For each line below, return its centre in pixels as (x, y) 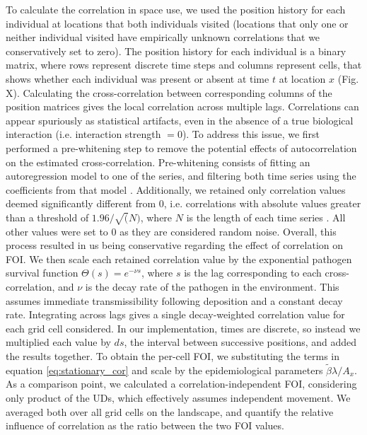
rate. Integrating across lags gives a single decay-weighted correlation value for (175, 314)
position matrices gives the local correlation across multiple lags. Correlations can (182, 106)
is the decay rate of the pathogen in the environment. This (212, 287)
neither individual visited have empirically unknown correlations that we (163, 37)
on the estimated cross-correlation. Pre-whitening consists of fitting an (158, 162)
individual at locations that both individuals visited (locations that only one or (177, 23)
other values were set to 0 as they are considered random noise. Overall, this (171, 231)
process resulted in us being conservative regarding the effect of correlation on (175, 245)
